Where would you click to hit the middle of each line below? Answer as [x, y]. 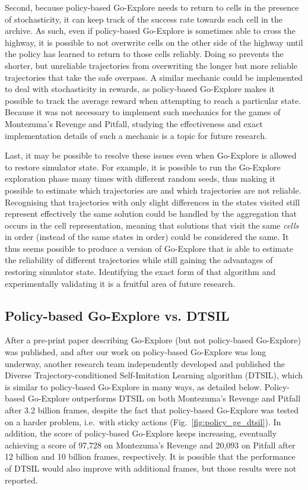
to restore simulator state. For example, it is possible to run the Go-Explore [143, 167]
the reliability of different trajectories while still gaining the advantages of [139, 260]
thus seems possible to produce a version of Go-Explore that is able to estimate [149, 248]
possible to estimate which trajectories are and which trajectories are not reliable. [153, 190]
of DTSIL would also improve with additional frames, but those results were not [151, 468]
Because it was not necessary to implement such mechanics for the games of [143, 112]
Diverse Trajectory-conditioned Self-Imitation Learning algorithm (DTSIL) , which [154, 375]
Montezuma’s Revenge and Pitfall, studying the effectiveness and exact [134, 123]
